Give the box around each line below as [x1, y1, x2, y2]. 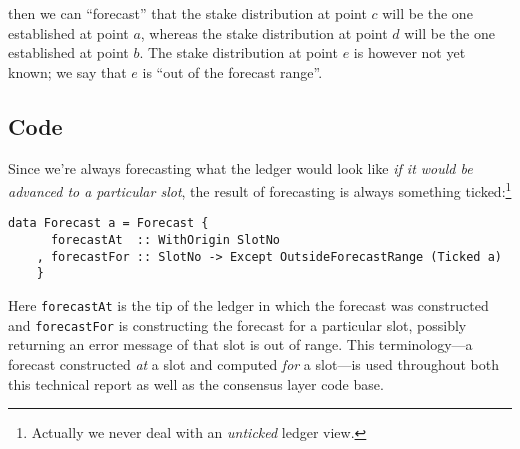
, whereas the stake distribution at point [140, 22, 388, 43]
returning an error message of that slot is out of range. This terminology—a [8, 334, 473, 355]
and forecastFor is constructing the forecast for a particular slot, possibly [8, 314, 467, 335]
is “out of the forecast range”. [142, 61, 323, 82]
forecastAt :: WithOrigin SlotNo [50, 233, 281, 248]
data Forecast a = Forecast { [8, 216, 209, 231]
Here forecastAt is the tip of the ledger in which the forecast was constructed [8, 295, 489, 316]
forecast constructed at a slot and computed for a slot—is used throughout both [8, 353, 499, 374]
